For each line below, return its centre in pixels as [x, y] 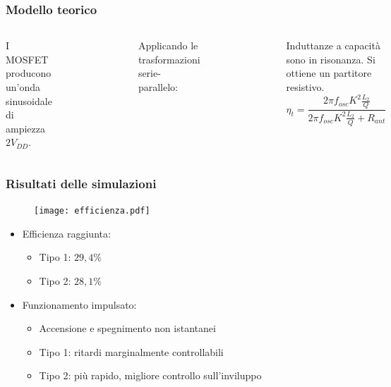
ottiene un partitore [329, 73]
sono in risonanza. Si [331, 59]
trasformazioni [169, 59]
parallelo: [158, 87]
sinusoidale [29, 100]
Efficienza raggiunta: [66, 233]
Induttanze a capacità [333, 45]
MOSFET [27, 59]
